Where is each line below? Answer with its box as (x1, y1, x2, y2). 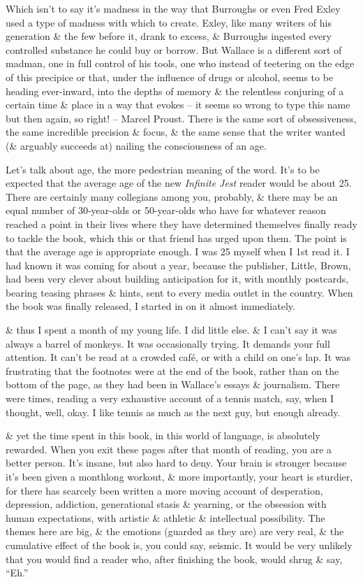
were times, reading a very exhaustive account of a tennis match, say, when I (6, 391, 334, 406)
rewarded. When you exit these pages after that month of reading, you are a (6, 441, 332, 456)
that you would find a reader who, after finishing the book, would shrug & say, (6, 551, 343, 566)
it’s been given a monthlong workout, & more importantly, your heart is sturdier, (6, 469, 353, 483)
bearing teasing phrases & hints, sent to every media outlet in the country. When (6, 285, 353, 299)
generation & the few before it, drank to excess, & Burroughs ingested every (6, 29, 332, 43)
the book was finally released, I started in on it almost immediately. (6, 299, 295, 313)
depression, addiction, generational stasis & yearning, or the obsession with (6, 497, 327, 511)
